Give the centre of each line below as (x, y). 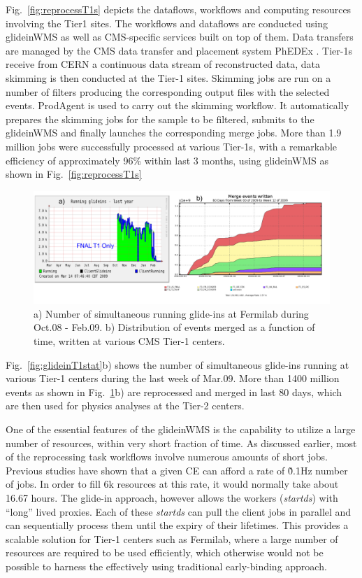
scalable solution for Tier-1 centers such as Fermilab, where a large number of (172, 538)
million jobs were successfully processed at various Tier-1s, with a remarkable (172, 146)
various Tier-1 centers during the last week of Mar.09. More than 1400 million (173, 378)
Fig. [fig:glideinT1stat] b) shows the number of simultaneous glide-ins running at (178, 364)
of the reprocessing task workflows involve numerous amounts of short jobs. (167, 457)
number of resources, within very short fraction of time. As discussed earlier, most (181, 443)
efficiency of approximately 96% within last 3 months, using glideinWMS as (167, 160)
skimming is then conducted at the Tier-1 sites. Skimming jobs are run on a (168, 77)
